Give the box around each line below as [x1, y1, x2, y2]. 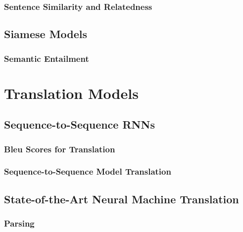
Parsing [4, 217, 35, 230]
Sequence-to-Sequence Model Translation [4, 165, 171, 178]
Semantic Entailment [4, 52, 89, 64]
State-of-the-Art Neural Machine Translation [4, 191, 239, 206]
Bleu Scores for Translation [4, 142, 115, 155]
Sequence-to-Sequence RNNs [4, 117, 155, 132]
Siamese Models [4, 26, 88, 42]
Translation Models [4, 83, 139, 103]
